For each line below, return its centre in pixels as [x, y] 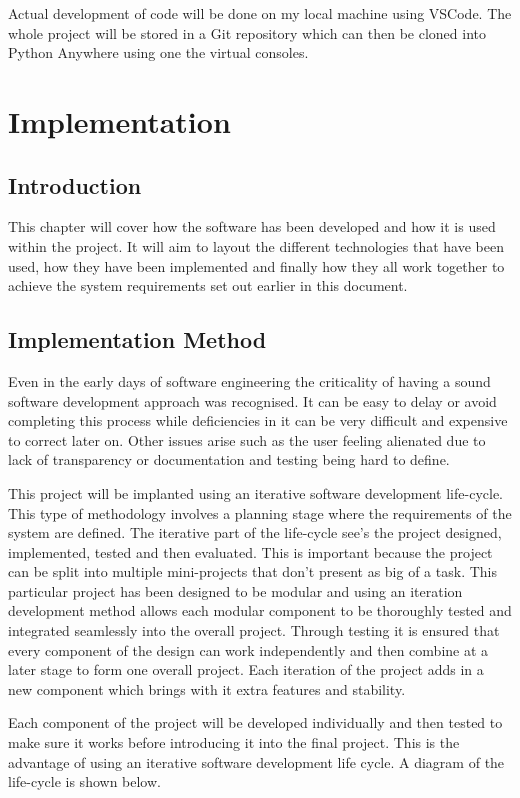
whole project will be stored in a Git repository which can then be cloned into [247, 32]
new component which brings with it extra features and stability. [207, 688]
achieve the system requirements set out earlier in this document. [208, 285]
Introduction [75, 184]
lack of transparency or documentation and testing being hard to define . [229, 459]
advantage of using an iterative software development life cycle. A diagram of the [256, 761]
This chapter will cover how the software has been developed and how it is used [252, 226]
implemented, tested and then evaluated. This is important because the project [250, 551]
